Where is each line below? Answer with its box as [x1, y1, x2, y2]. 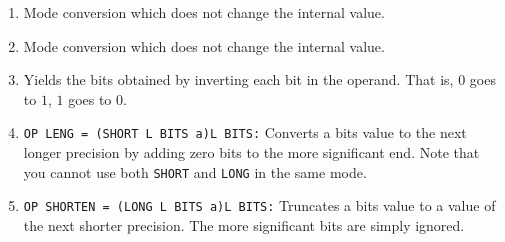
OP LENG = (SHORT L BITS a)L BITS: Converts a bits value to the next [23, 122, 467, 143]
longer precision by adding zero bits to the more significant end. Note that [23, 142, 480, 163]
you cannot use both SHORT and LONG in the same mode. [23, 161, 367, 182]
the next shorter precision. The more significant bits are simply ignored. [23, 214, 465, 235]
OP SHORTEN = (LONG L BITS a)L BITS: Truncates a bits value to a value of [23, 195, 496, 216]
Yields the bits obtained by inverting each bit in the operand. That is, [23, 69, 454, 90]
